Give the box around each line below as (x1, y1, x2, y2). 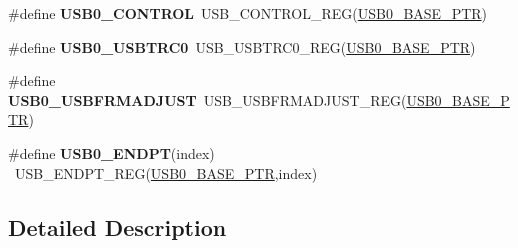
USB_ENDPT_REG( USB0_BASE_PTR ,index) (14, 162, 318, 183)
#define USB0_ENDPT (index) (8, 142, 215, 163)
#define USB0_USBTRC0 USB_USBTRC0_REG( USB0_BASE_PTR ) (8, 36, 476, 57)
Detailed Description (8, 211, 227, 242)
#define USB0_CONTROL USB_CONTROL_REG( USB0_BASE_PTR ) (8, 3, 488, 23)
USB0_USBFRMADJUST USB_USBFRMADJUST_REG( (8, 89, 407, 110)
